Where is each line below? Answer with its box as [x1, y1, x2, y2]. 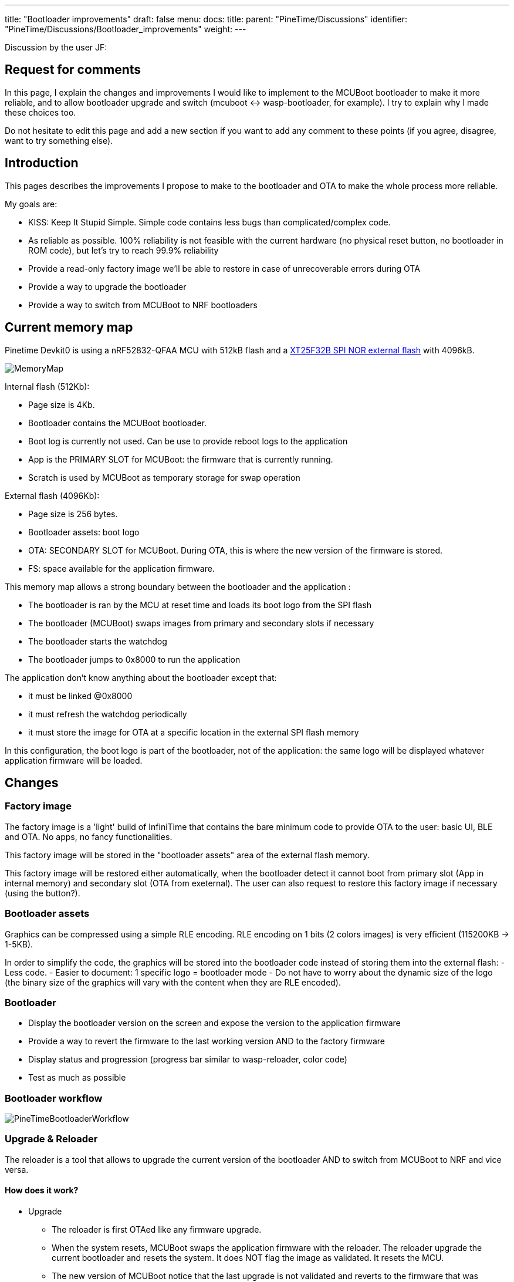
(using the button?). [5, 888, 80, 898]
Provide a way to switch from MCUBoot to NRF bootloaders [28, 299, 258, 310]
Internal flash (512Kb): [5, 381, 90, 392]
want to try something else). [5, 135, 113, 146]
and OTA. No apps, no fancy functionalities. [5, 831, 173, 842]
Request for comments [5, 62, 141, 77]
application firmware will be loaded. [5, 755, 143, 765]
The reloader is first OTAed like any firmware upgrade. [52, 1224, 262, 1234]
